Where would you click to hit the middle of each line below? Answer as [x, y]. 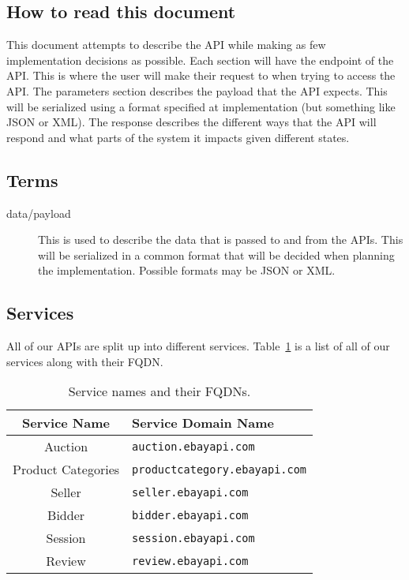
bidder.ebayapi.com [190, 515]
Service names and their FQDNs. [159, 391]
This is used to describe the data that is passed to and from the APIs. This [221, 239]
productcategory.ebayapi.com [220, 469]
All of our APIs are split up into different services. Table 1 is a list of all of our [198, 346]
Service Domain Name [203, 423]
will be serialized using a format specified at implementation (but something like [201, 106]
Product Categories [66, 470]
